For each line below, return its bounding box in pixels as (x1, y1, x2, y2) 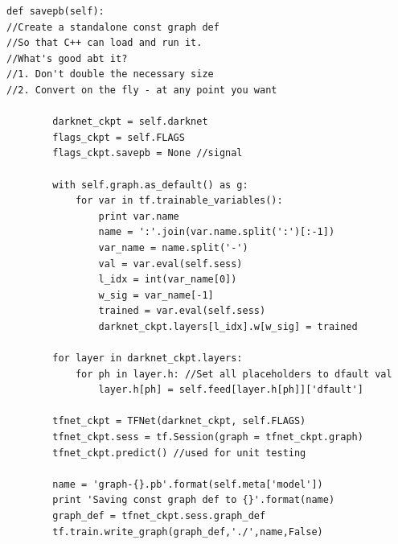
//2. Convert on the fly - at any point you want (6, 84, 277, 96)
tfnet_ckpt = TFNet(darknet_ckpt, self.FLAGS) (52, 415, 306, 427)
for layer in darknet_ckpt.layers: (52, 352, 243, 365)
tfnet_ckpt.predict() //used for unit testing (52, 447, 306, 459)
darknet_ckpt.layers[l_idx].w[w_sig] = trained (98, 320, 358, 332)
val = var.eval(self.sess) (98, 258, 243, 270)
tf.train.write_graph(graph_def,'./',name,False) (52, 525, 323, 538)
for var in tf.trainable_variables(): (75, 195, 283, 207)
